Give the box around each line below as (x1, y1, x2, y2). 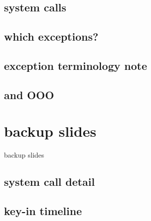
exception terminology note (4, 57, 147, 73)
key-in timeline (4, 203, 82, 219)
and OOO (4, 87, 54, 102)
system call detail (4, 174, 95, 189)
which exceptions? (4, 29, 99, 44)
